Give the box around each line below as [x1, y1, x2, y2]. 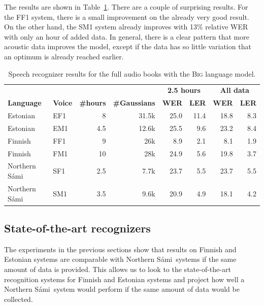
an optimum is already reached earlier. [4, 51, 124, 61]
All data [220, 85, 249, 95]
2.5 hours [168, 85, 201, 95]
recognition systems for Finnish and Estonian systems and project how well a [4, 274, 245, 284]
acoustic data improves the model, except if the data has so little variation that [4, 41, 251, 52]
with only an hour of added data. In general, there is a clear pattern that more [4, 31, 249, 42]
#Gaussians [113, 97, 155, 108]
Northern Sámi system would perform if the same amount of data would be [4, 284, 240, 294]
